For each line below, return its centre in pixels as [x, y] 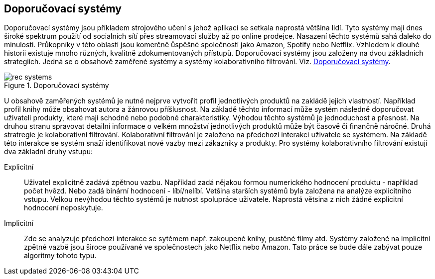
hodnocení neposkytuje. [64, 208]
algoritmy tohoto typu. [60, 256]
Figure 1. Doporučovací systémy [57, 86]
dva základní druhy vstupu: [48, 152]
